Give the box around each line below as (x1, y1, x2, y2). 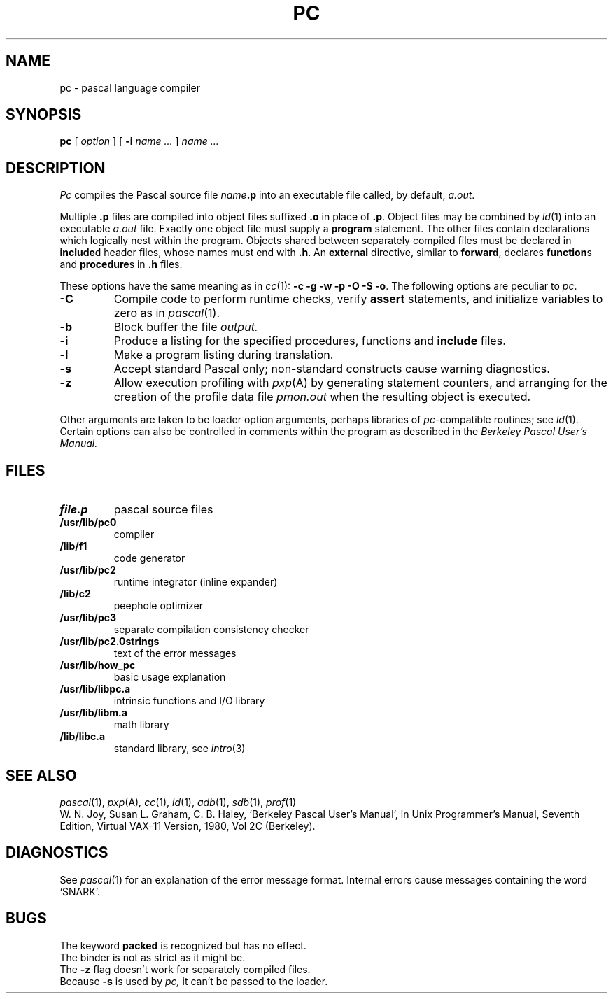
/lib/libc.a (59, 730, 106, 743)
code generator (113, 552, 185, 565)
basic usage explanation (113, 671, 226, 683)
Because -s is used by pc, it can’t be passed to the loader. (59, 975, 328, 987)
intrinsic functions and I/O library (113, 695, 265, 707)
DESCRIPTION (6, 159, 106, 177)
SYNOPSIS (6, 106, 82, 124)
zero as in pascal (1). (113, 306, 220, 320)
